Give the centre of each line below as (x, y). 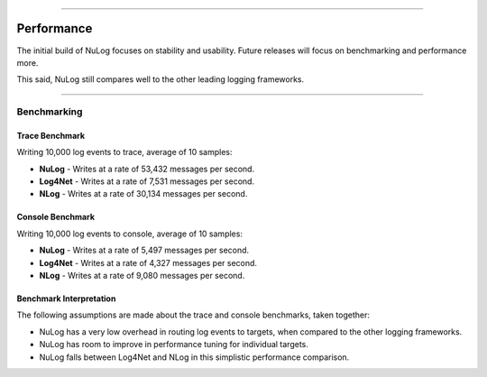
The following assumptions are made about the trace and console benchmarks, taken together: (193, 315)
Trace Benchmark (51, 135)
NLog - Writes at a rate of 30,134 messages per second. (143, 194)
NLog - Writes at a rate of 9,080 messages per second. (142, 275)
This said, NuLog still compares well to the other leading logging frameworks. (161, 79)
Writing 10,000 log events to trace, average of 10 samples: (125, 152)
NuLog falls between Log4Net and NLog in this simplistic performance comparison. (194, 357)
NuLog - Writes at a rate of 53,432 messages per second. (147, 169)
